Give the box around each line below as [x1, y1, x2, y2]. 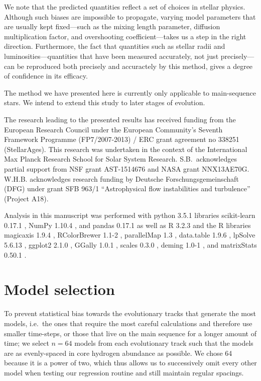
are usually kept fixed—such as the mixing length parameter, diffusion [4, 21, 220, 32]
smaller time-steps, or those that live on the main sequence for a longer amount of [4, 328, 256, 338]
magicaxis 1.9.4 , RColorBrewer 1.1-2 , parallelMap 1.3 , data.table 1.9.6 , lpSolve [4, 230, 255, 240]
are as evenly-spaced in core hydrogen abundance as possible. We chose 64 [4, 347, 232, 358]
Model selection [4, 279, 115, 299]
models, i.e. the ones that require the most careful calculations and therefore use [4, 318, 252, 328]
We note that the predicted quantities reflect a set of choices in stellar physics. [4, 2, 245, 12]
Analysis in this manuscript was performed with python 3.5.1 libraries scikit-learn [4, 210, 255, 220]
